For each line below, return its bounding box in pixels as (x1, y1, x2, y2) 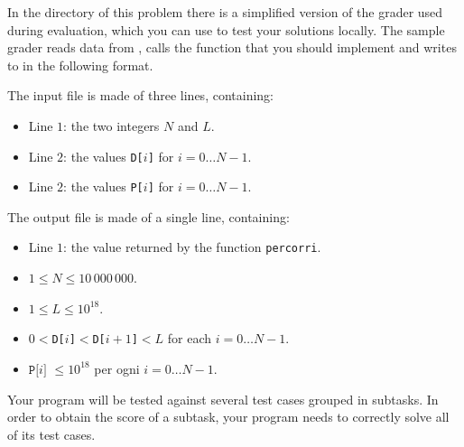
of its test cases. (7, 424, 96, 443)
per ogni (94, 359, 140, 377)
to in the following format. (7, 55, 153, 74)
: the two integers (63, 116, 160, 135)
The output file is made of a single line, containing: (7, 207, 290, 226)
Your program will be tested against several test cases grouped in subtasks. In (7, 389, 439, 408)
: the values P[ (63, 177, 144, 196)
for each (167, 329, 212, 348)
